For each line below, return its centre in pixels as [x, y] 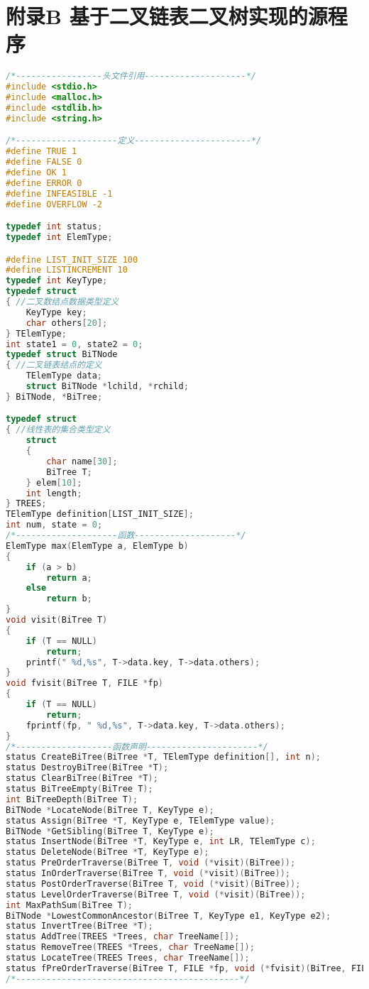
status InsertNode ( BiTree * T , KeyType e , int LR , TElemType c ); [161, 842]
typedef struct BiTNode [62, 355]
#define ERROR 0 [44, 183]
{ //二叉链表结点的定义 [54, 365]
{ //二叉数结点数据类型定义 [62, 302]
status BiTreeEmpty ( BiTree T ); [79, 789]
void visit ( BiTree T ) [57, 620]
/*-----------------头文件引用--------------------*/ [131, 76]
